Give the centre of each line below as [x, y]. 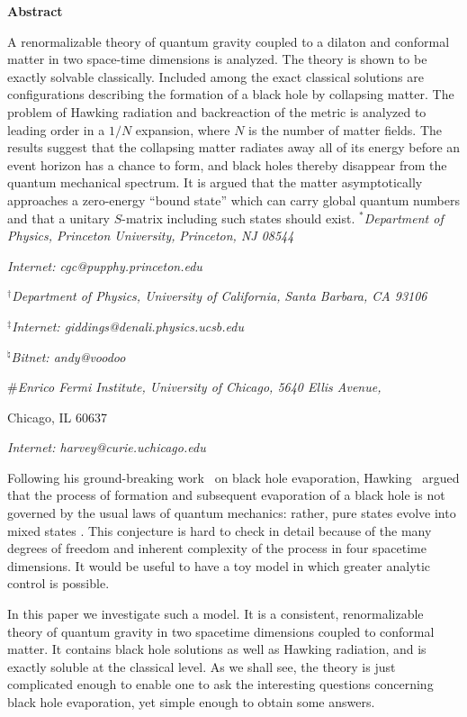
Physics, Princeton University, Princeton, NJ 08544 [151, 236]
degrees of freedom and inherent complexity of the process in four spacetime [217, 548]
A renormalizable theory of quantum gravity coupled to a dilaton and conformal [229, 41]
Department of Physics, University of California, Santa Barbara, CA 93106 [220, 296]
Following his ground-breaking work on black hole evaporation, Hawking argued [233, 477]
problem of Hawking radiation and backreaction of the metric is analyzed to [217, 111]
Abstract [35, 11]
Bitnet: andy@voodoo [68, 356]
